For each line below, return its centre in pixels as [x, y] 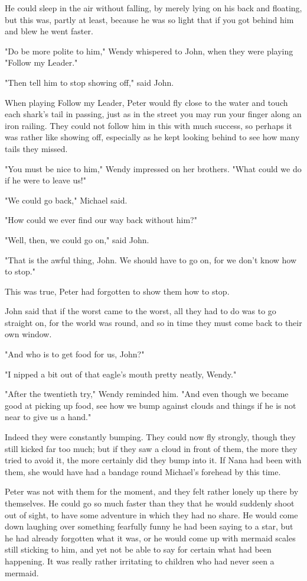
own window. [28, 334]
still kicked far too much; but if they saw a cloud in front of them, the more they [151, 448]
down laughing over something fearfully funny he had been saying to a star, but [149, 526]
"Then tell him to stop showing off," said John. [89, 82]
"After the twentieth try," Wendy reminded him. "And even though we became [147, 394]
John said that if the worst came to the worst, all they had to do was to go [141, 311]
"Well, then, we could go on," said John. [77, 239]
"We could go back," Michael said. [66, 200]
